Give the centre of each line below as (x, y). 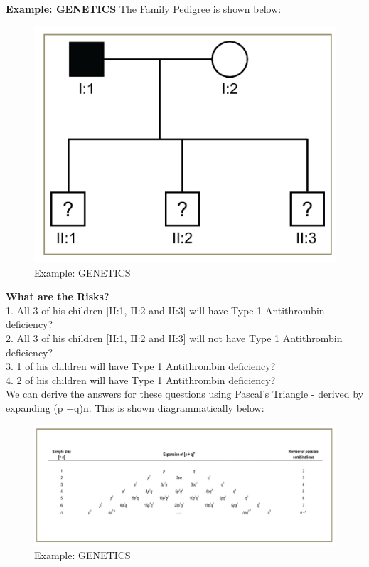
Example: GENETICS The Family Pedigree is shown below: (144, 9)
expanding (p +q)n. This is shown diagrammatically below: (135, 407)
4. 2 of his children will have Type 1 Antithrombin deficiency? (141, 380)
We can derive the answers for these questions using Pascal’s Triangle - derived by (185, 394)
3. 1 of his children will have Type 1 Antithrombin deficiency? (141, 366)
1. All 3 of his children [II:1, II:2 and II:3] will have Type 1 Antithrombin (165, 310)
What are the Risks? (58, 296)
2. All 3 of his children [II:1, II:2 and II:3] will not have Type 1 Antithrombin (174, 338)
